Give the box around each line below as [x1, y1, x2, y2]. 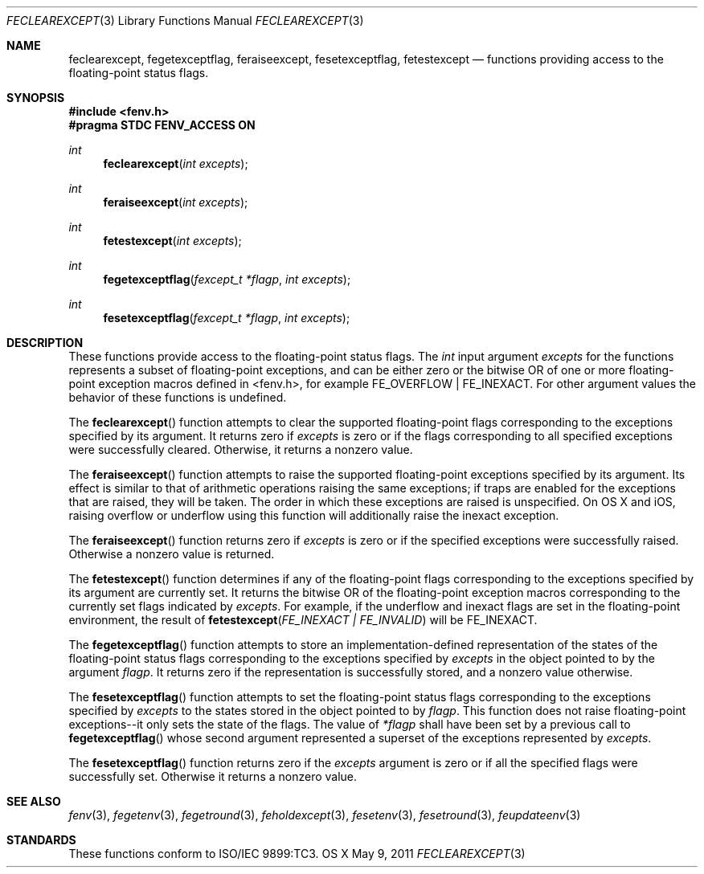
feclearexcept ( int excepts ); [103, 157, 248, 170]
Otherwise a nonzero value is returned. [68, 547, 275, 561]
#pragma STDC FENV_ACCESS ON [68, 118, 256, 132]
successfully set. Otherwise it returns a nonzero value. [68, 770, 358, 783]
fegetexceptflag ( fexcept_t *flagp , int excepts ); [103, 272, 351, 286]
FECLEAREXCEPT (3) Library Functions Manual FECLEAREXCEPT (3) [6, 14, 364, 27]
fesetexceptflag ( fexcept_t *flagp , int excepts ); [103, 311, 350, 325]
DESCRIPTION [6, 336, 84, 349]
